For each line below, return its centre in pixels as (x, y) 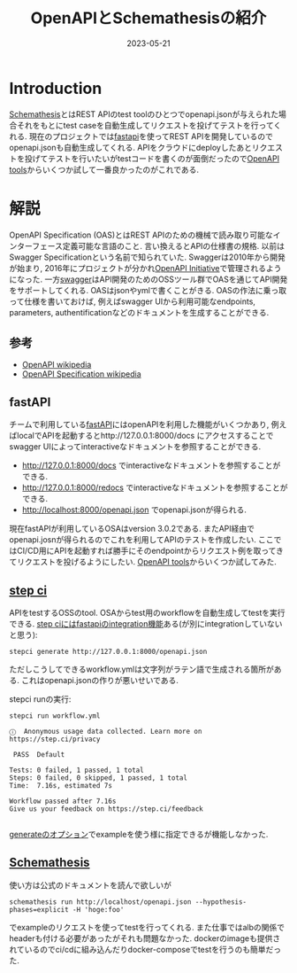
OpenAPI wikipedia (57, 365)
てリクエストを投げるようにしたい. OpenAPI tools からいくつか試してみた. (143, 562)
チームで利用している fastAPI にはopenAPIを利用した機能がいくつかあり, (139, 424)
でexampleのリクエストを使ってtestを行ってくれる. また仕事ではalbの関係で (147, 927)
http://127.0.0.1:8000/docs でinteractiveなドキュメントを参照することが (151, 465)
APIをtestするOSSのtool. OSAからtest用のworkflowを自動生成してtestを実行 (147, 613)
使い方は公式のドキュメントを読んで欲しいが (91, 885)
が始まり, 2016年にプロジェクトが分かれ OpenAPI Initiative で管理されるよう (145, 268)
